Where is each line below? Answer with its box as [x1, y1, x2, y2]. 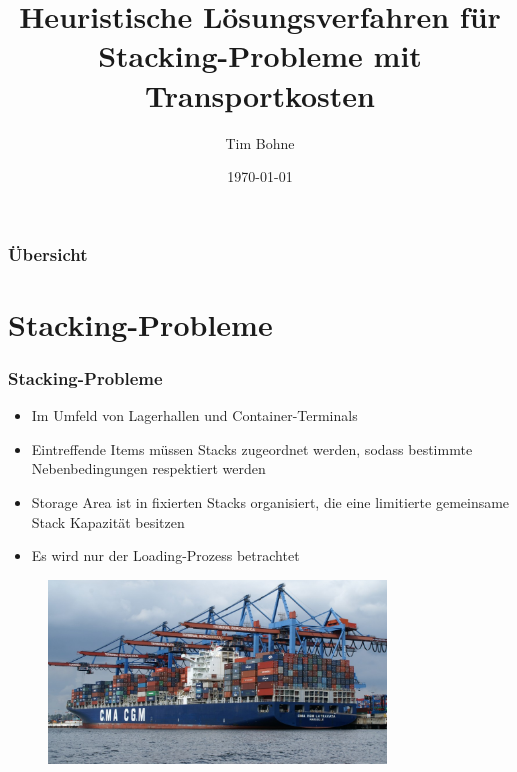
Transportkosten [145, 74, 375, 115]
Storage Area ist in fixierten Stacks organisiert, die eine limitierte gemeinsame [31, 491, 510, 512]
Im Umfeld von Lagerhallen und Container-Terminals [31, 405, 358, 426]
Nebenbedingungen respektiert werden [31, 458, 266, 479]
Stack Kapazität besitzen [31, 511, 185, 532]
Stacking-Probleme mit [98, 35, 422, 76]
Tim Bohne [225, 132, 295, 153]
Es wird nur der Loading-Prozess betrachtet [31, 545, 300, 566]
